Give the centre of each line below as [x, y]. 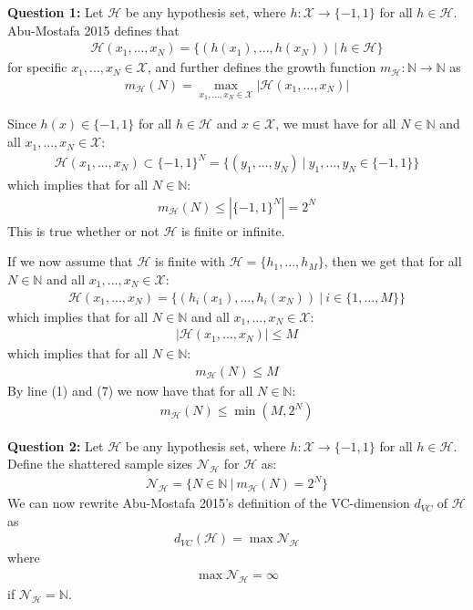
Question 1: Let [56, 12]
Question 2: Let [56, 445]
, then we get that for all [393, 261]
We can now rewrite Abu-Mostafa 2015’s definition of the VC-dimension [209, 503]
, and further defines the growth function [262, 67]
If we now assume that [70, 261]
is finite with [190, 261]
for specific [37, 67]
